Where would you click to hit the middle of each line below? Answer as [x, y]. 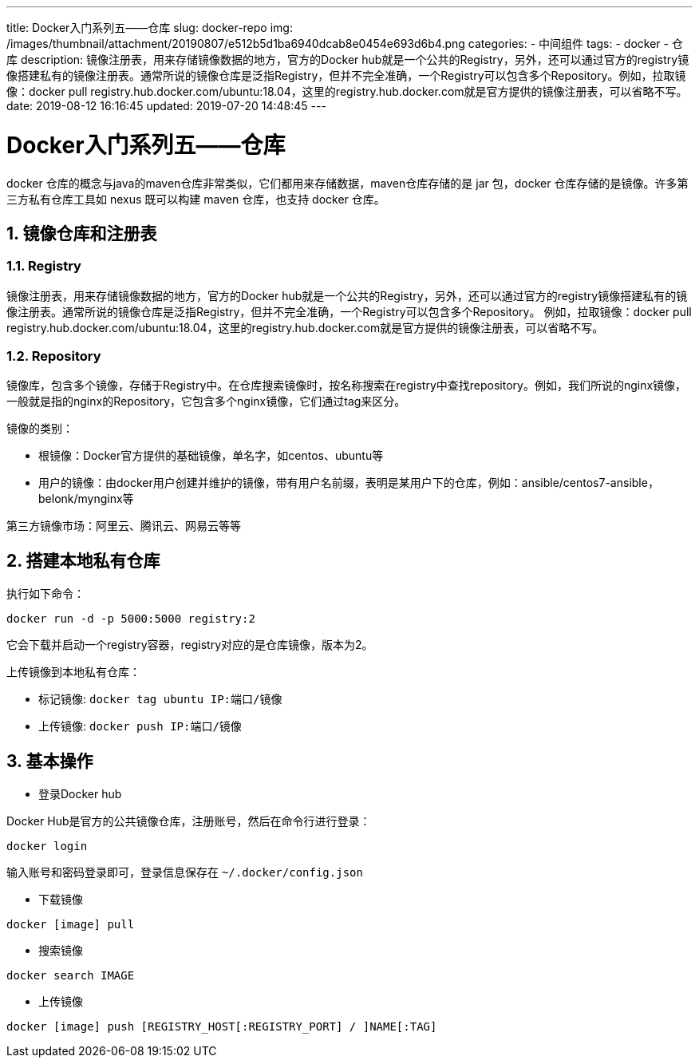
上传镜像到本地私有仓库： [73, 672]
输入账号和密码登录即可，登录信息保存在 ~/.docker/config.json [185, 872]
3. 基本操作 [50, 761]
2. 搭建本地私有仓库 [83, 560]
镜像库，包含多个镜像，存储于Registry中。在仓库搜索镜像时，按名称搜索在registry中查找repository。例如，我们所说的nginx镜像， [347, 386]
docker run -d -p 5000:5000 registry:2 [131, 619]
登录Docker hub [80, 794]
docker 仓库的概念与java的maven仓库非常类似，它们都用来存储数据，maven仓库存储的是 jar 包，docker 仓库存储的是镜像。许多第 [348, 183]
